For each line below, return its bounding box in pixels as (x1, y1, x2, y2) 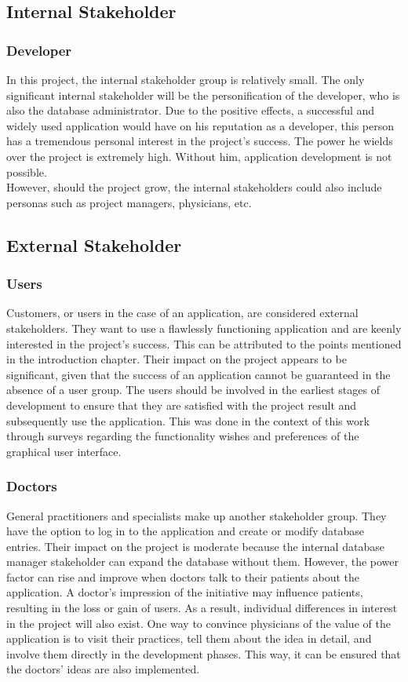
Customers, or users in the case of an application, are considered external (6, 305, 359, 321)
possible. (6, 163, 47, 180)
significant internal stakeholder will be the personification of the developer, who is (6, 86, 400, 103)
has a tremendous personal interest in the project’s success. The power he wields (6, 133, 393, 149)
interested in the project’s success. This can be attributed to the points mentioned (6, 335, 402, 352)
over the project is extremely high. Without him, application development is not (6, 148, 392, 164)
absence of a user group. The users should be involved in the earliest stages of (6, 381, 380, 398)
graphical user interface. (6, 443, 122, 459)
